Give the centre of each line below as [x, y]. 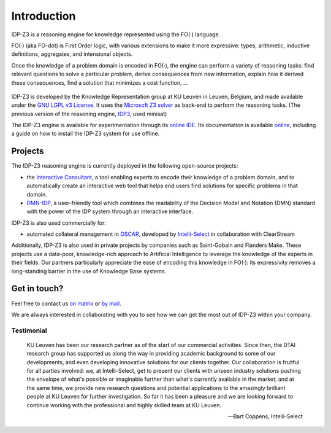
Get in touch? [37, 289]
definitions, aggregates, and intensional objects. [72, 54]
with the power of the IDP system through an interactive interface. [110, 211]
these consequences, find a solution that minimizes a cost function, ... [100, 82]
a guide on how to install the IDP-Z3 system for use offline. [86, 134]
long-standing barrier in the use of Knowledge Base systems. [89, 271]
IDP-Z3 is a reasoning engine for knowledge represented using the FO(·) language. [116, 34]
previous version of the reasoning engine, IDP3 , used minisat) [89, 114]
